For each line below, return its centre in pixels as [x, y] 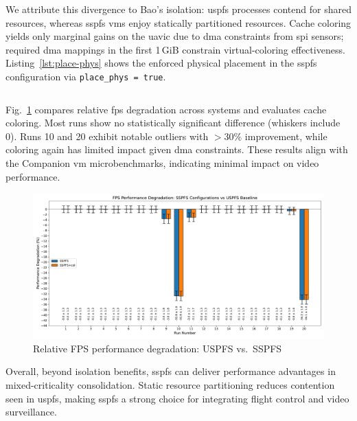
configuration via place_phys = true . [86, 76]
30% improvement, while [276, 136]
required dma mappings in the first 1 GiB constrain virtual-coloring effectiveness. [175, 49]
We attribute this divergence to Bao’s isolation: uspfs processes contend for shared [178, 9]
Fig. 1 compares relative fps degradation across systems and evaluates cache [166, 109]
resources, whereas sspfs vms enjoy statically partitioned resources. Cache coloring [178, 22]
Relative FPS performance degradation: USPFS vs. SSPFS [158, 348]
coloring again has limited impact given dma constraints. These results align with [177, 149]
